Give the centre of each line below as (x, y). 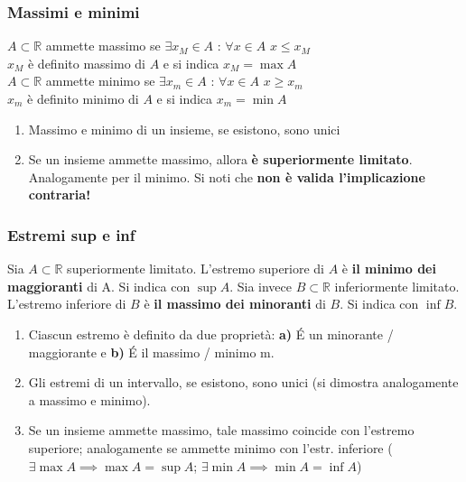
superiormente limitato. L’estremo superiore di (196, 269)
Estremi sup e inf (71, 234)
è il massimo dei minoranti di (235, 304)
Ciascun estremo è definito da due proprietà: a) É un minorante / (211, 334)
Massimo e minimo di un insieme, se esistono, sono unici (184, 129)
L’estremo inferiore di (67, 304)
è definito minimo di (83, 98)
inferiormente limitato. (397, 286)
